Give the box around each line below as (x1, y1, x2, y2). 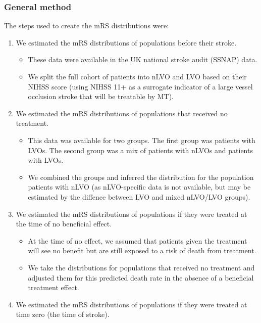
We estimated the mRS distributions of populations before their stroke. (16, 37, 237, 48)
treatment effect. (28, 282, 79, 293)
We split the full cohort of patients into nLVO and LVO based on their (28, 71, 247, 81)
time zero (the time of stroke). (16, 309, 110, 319)
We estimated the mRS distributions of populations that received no (16, 108, 228, 118)
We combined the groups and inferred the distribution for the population (28, 171, 254, 182)
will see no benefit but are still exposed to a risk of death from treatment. (28, 245, 256, 256)
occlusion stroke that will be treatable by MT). (28, 91, 174, 102)
